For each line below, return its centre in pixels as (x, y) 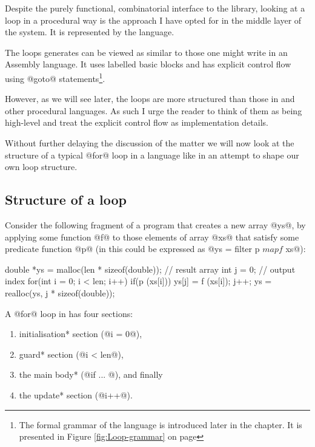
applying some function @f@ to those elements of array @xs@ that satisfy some (152, 237)
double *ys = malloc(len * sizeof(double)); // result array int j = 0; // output (150, 269)
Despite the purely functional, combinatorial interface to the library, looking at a (155, 8)
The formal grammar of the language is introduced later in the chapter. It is (161, 424)
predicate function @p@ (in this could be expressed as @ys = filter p (132, 249)
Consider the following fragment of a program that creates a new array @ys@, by (155, 224)
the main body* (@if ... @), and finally (91, 374)
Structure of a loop (66, 200)
